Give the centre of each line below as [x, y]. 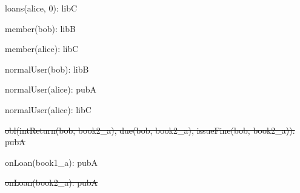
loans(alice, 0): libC [41, 8]
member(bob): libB [40, 28]
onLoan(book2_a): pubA [52, 182]
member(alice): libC [42, 49]
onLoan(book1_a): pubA [52, 162]
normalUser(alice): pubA [51, 89]
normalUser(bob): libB [47, 69]
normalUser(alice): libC [48, 109]
